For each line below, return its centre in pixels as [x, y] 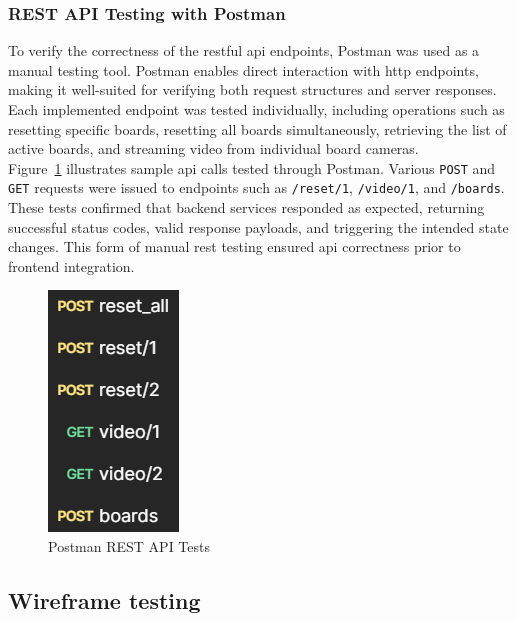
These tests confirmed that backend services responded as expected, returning [246, 207]
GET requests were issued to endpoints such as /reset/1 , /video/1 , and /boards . [256, 187]
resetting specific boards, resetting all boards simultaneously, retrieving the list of [257, 128]
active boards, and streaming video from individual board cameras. [213, 148]
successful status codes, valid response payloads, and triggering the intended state [258, 226]
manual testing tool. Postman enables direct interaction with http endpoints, [243, 69]
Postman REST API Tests [129, 546]
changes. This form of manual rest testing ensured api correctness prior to [234, 246]
